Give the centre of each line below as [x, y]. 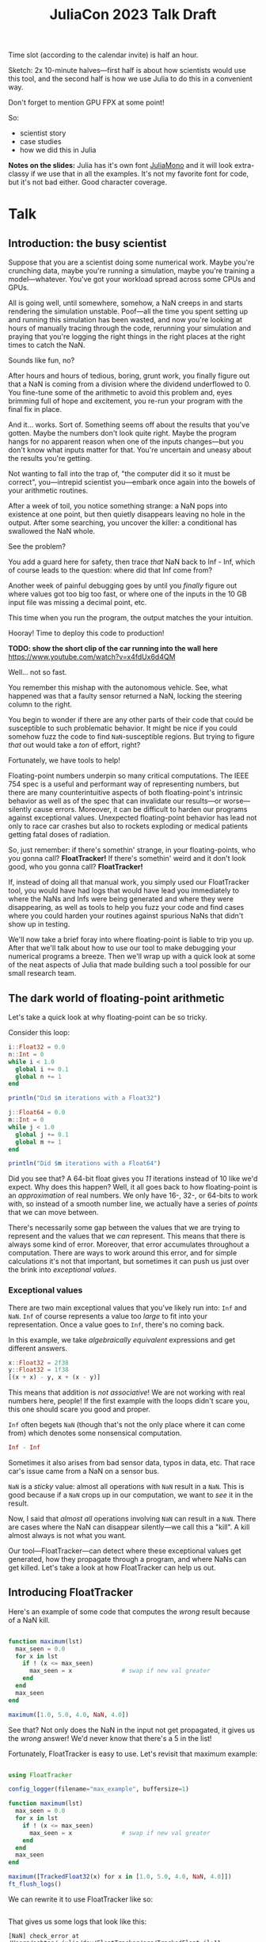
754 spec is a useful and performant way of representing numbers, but [124, 784]
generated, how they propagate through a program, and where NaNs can [127, 1559]
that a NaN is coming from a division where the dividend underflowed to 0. [130, 384]
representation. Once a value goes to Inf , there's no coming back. [116, 1324]
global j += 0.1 [42, 1134]
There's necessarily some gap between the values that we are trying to [124, 1228]
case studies [40, 142]
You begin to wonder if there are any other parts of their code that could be [131, 720]
